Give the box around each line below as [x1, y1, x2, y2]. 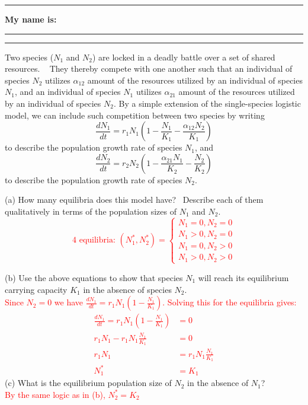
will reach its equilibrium [198, 271, 289, 283]
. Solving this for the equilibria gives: [162, 296, 297, 308]
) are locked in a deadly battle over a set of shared [92, 50, 275, 63]
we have [54, 296, 84, 308]
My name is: [5, 13, 57, 25]
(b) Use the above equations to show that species [5, 271, 183, 283]
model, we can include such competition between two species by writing [5, 109, 265, 121]
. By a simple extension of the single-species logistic [113, 97, 301, 109]
